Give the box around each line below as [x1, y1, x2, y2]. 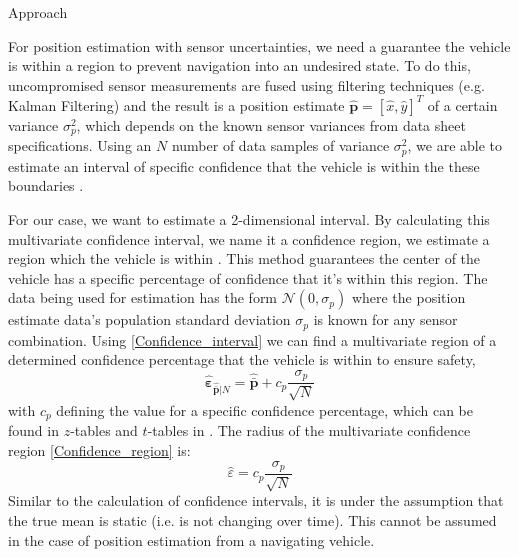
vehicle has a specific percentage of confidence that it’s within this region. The [8, 267, 488, 288]
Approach [8, 2, 68, 22]
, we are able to [407, 135, 503, 156]
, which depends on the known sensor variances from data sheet [76, 114, 466, 135]
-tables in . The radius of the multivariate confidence [147, 420, 471, 441]
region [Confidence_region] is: [8, 439, 191, 460]
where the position [351, 287, 466, 308]
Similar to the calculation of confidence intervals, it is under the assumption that [8, 490, 504, 511]
